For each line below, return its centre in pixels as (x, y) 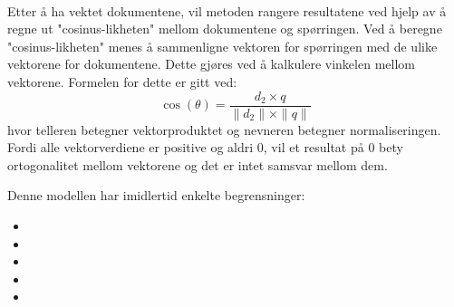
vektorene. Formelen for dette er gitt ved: (122, 81)
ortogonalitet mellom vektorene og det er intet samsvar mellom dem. (198, 164)
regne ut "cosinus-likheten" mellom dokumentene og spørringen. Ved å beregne (225, 29)
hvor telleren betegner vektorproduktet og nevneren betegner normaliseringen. (224, 129)
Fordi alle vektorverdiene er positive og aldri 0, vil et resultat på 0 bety (205, 147)
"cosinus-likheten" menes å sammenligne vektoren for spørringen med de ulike (222, 46)
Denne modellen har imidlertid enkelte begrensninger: (156, 195)
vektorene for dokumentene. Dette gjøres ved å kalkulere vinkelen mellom (211, 64)
